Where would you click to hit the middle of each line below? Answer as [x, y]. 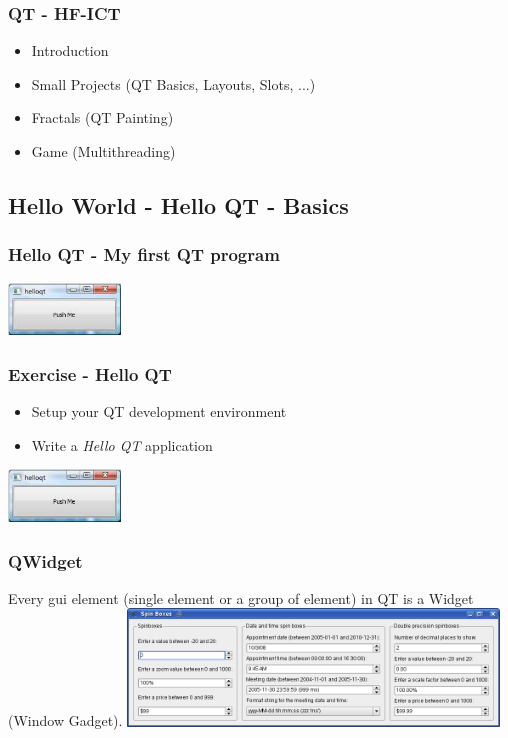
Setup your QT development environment [159, 411]
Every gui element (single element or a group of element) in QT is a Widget [241, 597]
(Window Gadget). [65, 720]
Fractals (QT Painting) [102, 117]
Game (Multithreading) [103, 151]
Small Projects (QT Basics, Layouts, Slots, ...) [173, 83]
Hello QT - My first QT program [144, 254]
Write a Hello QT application [122, 444]
